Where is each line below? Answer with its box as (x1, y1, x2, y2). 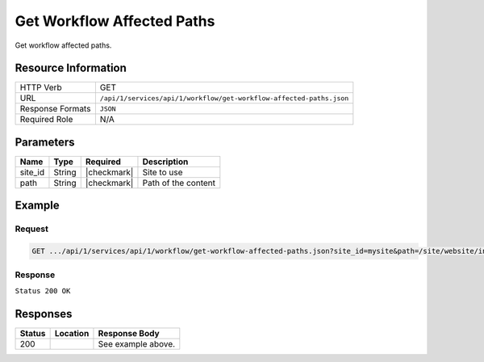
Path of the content (142, 177, 215, 188)
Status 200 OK (15, 286, 71, 295)
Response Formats (19, 103, 91, 115)
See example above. (98, 338, 176, 349)
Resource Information (15, 61, 127, 75)
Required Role (19, 114, 73, 125)
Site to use (142, 166, 183, 178)
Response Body (98, 327, 161, 339)
